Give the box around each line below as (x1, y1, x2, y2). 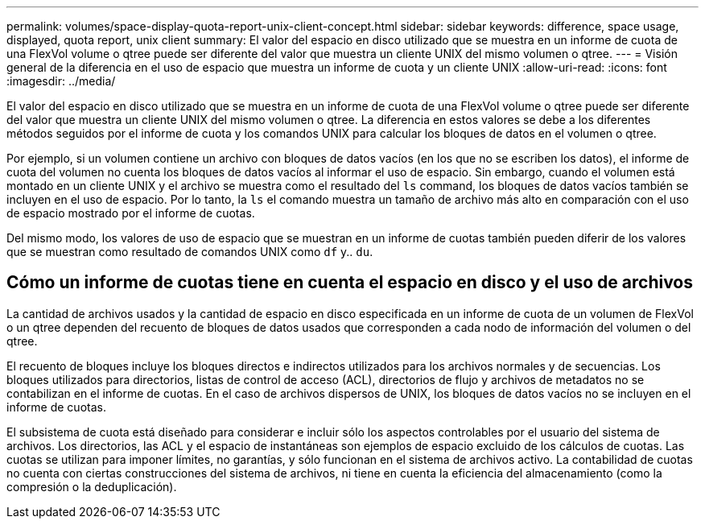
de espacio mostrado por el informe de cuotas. (6, 206, 255, 220)
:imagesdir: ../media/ (6, 74, 116, 88)
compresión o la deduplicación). (6, 479, 177, 494)
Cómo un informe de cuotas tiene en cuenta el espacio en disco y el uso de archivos (6, 272, 694, 293)
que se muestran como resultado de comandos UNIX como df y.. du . (6, 245, 373, 258)
